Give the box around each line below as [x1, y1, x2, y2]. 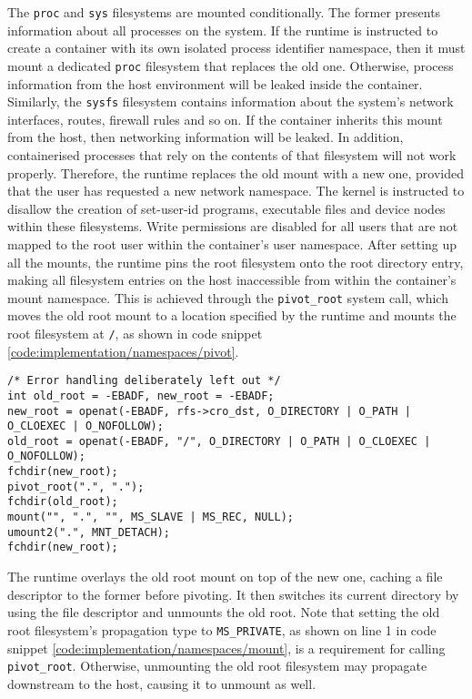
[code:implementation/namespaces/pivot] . [7, 341, 239, 360]
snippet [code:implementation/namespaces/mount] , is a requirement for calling [7, 638, 446, 657]
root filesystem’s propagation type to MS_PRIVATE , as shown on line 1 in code [7, 620, 437, 639]
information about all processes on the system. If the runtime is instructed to [7, 20, 438, 39]
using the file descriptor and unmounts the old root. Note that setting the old [7, 603, 440, 622]
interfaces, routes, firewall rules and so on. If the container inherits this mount [7, 109, 443, 128]
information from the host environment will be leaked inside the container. [7, 74, 423, 93]
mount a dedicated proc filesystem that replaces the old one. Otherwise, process [7, 56, 454, 75]
